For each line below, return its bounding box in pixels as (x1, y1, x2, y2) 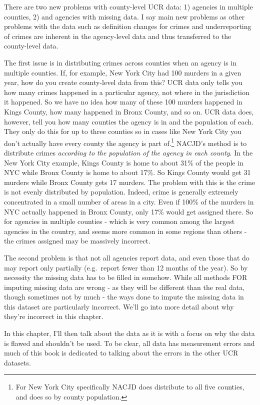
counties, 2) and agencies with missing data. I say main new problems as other (4, 11, 245, 21)
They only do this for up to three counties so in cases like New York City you (4, 126, 241, 136)
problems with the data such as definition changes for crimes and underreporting (4, 21, 251, 31)
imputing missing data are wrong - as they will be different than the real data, (4, 281, 245, 292)
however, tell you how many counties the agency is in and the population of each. (4, 116, 253, 126)
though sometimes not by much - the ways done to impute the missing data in (4, 291, 244, 302)
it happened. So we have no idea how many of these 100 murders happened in (4, 96, 242, 107)
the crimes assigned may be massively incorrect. (4, 235, 150, 246)
